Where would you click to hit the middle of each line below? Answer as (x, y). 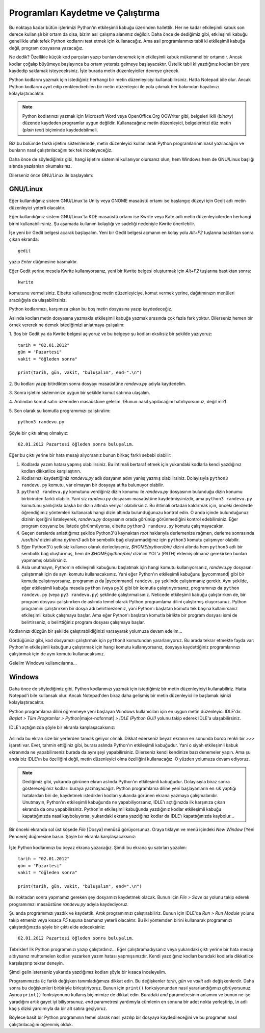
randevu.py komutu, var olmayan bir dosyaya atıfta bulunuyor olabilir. (93, 485)
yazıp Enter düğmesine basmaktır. (43, 262)
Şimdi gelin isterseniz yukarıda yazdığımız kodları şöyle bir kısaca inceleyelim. (88, 972)
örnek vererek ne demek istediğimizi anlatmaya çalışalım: (67, 325)
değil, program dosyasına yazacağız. (46, 48)
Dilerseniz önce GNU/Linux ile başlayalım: (51, 175)
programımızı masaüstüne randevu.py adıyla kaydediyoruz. (69, 904)
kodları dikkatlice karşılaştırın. (51, 471)
